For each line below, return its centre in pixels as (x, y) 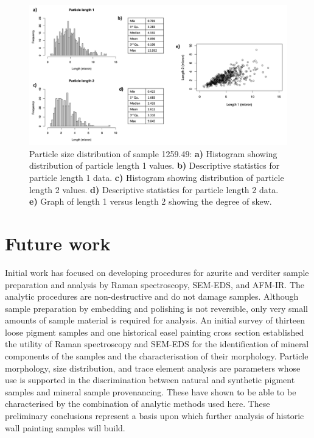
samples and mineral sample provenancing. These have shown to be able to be (151, 391)
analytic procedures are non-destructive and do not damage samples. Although (152, 296)
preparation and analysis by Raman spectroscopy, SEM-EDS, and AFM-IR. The (155, 284)
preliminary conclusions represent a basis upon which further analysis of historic (155, 416)
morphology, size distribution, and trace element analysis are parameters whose (153, 368)
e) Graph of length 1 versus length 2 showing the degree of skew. (151, 201)
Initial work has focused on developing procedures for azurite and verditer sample (157, 272)
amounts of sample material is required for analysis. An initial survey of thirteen (155, 320)
